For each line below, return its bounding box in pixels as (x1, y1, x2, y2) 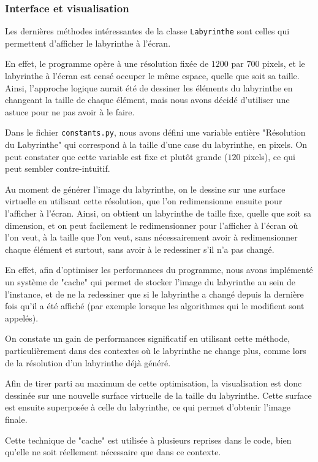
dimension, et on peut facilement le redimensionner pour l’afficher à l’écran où (5, 218, 298, 231)
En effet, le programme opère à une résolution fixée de (5, 57, 209, 70)
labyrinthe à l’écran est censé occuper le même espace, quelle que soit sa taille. (5, 69, 300, 82)
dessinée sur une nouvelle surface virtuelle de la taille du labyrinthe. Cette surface (5, 388, 312, 401)
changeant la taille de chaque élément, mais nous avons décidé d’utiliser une (5, 93, 290, 106)
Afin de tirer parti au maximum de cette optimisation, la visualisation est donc (5, 377, 302, 390)
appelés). (5, 311, 39, 324)
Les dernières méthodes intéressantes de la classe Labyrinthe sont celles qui (5, 25, 290, 37)
